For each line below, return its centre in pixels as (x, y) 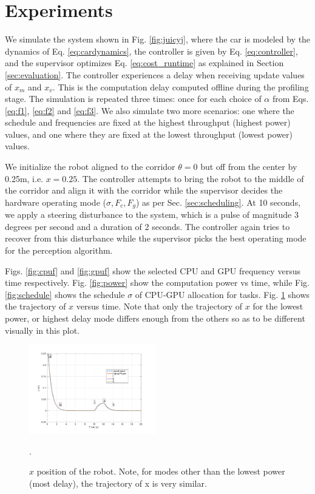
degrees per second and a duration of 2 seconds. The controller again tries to (147, 226)
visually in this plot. (42, 330)
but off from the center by (249, 167)
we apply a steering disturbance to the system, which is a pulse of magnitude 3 (152, 215)
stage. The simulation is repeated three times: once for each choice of (133, 99)
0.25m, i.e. (24, 178)
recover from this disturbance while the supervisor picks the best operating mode (156, 238)
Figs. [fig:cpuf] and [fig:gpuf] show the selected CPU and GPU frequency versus (153, 270)
